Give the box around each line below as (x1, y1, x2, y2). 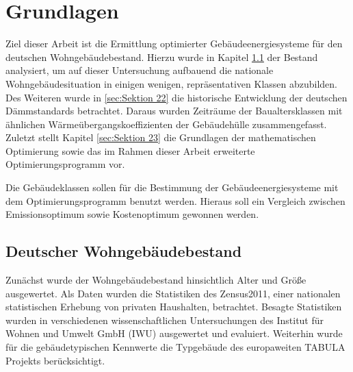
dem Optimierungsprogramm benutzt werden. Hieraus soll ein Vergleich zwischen (5, 193, 345, 208)
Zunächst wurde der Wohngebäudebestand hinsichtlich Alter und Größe (5, 273, 306, 287)
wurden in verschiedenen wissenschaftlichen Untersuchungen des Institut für (5, 312, 324, 327)
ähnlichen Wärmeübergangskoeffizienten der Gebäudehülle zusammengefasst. (5, 116, 327, 131)
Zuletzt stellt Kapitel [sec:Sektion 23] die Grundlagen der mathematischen (5, 130, 316, 145)
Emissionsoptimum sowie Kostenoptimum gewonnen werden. (5, 207, 259, 221)
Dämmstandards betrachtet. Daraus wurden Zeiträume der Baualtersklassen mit (5, 103, 343, 118)
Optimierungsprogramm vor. (5, 157, 125, 171)
